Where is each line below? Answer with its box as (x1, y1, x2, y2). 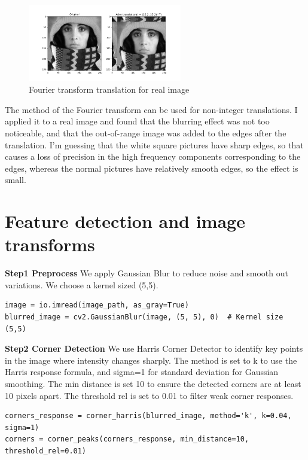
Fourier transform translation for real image (29, 83, 190, 96)
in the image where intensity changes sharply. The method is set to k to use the (5, 354, 297, 366)
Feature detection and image (5, 209, 245, 233)
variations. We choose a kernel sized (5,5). (5, 278, 158, 291)
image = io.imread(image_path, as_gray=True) (5, 301, 189, 310)
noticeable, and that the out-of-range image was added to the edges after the (5, 126, 286, 139)
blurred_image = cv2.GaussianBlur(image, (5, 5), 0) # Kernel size (5, 313, 283, 322)
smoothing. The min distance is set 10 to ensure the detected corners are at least (5, 377, 301, 389)
